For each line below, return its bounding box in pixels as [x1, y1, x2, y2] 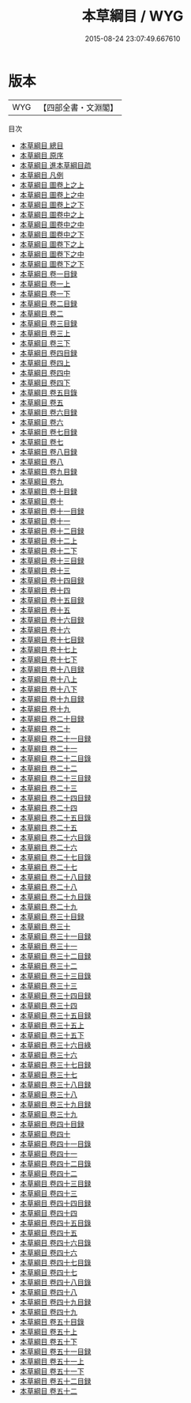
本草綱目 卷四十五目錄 [19, 1218, 92, 1227]
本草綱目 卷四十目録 [19, 1119, 84, 1129]
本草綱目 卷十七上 [19, 645, 77, 654]
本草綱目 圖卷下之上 [19, 239, 84, 249]
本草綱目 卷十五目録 [19, 595, 84, 605]
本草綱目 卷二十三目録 [19, 773, 92, 783]
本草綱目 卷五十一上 [19, 1356, 84, 1366]
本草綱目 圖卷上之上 [19, 180, 84, 190]
